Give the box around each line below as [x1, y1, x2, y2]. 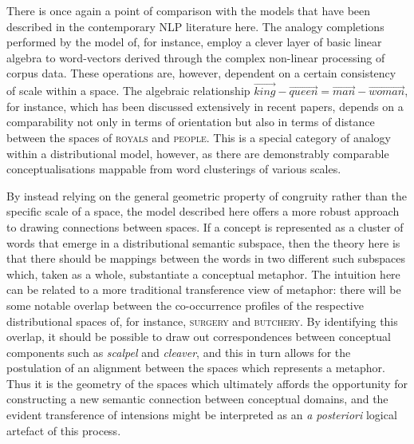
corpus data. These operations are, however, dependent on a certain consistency [6, 65, 396, 81]
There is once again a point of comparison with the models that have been [6, 2, 371, 18]
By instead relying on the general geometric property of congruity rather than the [6, 187, 407, 204]
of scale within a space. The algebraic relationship [6, 82, 250, 99]
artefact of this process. [6, 422, 121, 438]
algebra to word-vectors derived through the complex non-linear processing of [6, 49, 385, 65]
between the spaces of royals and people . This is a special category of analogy [6, 129, 392, 145]
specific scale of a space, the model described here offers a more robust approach [6, 203, 400, 220]
